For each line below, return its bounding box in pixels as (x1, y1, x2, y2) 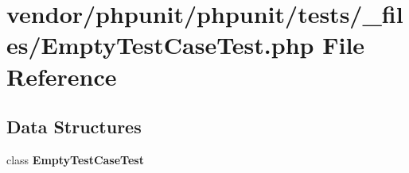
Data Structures (6, 114, 142, 139)
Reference (6, 60, 117, 92)
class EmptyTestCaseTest (6, 151, 144, 167)
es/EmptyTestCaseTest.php (6, 29, 314, 61)
